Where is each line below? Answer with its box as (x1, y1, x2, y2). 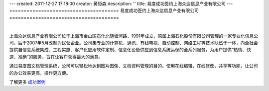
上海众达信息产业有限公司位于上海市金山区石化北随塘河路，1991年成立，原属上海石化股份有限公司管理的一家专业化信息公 (9, 33, 259, 39)
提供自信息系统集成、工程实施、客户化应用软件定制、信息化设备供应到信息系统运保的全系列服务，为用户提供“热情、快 (9, 47, 252, 53)
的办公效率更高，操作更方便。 (9, 70, 71, 76)
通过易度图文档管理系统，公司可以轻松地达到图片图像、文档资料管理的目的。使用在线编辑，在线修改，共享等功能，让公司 (9, 63, 258, 69)
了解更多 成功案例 (9, 79, 46, 85)
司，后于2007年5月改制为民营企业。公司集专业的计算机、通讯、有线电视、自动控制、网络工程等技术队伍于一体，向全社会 (9, 40, 259, 46)
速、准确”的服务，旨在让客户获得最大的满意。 (9, 54, 103, 60)
